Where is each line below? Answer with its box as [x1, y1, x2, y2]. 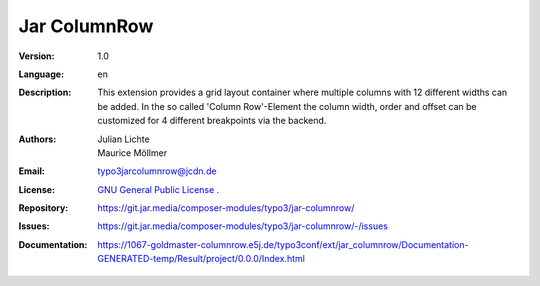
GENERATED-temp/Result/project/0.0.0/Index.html [97, 253, 305, 265]
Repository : [18, 202, 69, 214]
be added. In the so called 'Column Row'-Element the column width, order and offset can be [97, 100, 477, 112]
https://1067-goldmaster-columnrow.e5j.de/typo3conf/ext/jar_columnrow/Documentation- [97, 238, 469, 250]
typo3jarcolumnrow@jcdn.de [97, 165, 217, 177]
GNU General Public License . [97, 183, 220, 195]
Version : [18, 50, 55, 62]
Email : [18, 165, 45, 177]
